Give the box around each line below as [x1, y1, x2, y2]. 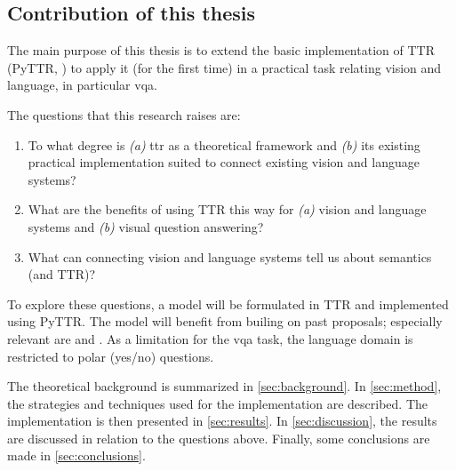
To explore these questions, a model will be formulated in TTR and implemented [7, 294, 449, 313]
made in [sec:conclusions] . [7, 446, 146, 465]
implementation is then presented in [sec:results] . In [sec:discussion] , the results [7, 411, 437, 430]
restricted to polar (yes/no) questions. [7, 347, 214, 365]
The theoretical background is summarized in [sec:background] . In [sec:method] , [7, 377, 442, 395]
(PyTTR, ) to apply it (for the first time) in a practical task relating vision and [7, 58, 442, 76]
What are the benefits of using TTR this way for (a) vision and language [28, 200, 427, 219]
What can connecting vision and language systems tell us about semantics [28, 247, 432, 266]
